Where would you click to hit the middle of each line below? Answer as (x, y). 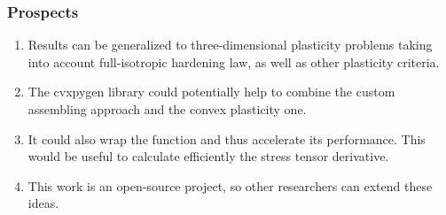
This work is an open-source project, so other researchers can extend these (230, 185)
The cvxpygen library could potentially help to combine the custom (211, 92)
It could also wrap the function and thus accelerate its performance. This (227, 138)
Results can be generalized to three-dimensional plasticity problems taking (230, 45)
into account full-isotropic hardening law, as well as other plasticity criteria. (234, 61)
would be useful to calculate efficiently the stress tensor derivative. (208, 156)
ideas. (43, 203)
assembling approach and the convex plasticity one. (167, 109)
